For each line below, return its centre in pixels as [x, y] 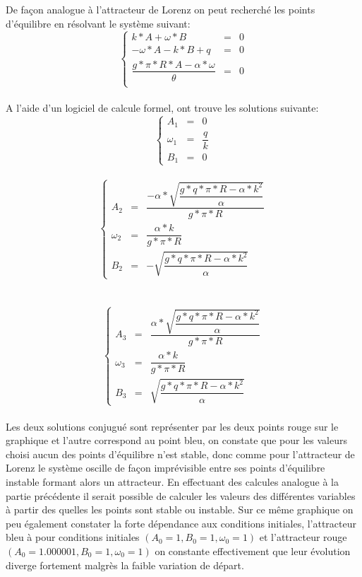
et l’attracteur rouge [303, 537]
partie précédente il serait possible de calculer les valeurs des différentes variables [181, 495]
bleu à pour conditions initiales [73, 537]
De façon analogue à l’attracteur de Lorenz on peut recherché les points [161, 9]
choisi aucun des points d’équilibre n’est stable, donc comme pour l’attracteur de [180, 454]
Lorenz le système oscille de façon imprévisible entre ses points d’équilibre [165, 468]
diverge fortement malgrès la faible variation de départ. [125, 565]
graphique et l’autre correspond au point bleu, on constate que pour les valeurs [176, 440]
